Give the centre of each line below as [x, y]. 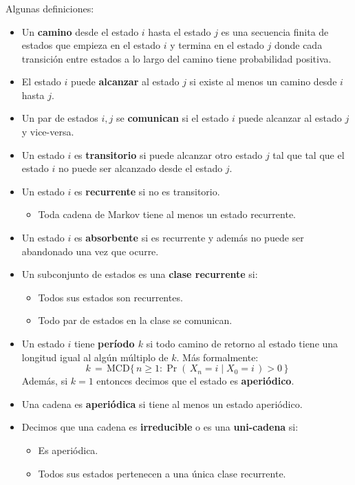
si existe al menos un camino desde [263, 82]
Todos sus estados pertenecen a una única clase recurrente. [162, 473]
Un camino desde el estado [80, 31]
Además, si [45, 381]
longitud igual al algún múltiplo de [95, 357]
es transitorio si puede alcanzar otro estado [168, 154]
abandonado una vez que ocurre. [90, 251]
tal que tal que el [309, 154]
